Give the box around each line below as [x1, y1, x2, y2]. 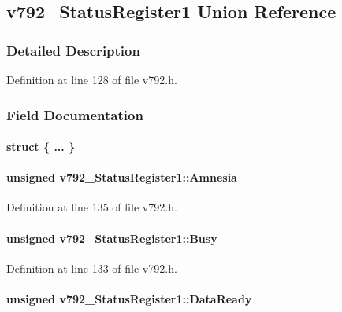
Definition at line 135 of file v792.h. [6, 199, 177, 215]
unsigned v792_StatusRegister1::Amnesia [6, 169, 237, 185]
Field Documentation [6, 105, 143, 124]
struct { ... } [6, 138, 76, 155]
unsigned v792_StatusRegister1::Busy [6, 229, 217, 246]
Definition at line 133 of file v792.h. [6, 259, 177, 276]
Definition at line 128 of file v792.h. [6, 72, 177, 87]
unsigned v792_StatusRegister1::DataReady [6, 291, 252, 306]
